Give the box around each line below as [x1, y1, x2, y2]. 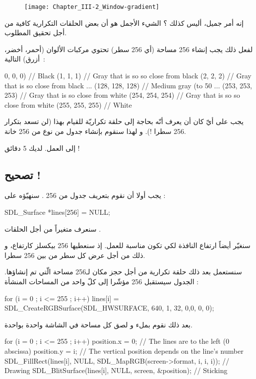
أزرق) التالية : [4, 54, 45, 64]
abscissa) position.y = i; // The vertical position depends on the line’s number [4, 345, 244, 356]
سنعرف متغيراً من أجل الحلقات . [4, 223, 101, 234]
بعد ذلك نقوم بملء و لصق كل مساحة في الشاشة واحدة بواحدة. [4, 319, 192, 329]
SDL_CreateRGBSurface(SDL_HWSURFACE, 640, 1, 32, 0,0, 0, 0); [4, 303, 214, 313]
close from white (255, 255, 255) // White [4, 99, 132, 110]
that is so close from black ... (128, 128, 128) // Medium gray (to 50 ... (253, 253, [4, 80, 252, 90]
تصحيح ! [4, 167, 41, 182]
